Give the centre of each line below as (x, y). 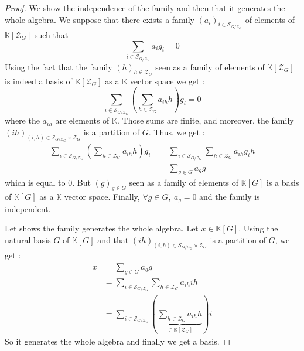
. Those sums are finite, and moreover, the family (205, 120)
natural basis (28, 239)
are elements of (82, 120)
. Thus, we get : (177, 132)
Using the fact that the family (59, 67)
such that (51, 35)
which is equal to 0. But (48, 183)
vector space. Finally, (102, 197)
